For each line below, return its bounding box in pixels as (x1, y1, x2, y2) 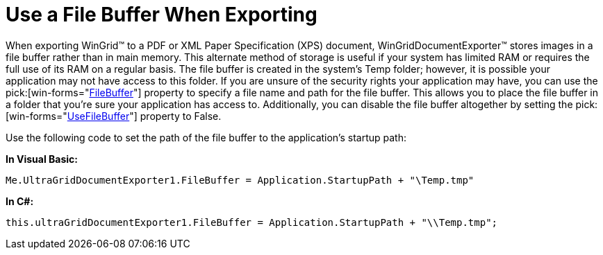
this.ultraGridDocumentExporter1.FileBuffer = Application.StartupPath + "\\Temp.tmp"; (6, 216, 498, 228)
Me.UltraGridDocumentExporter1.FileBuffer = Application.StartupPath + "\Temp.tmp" (6, 174, 474, 186)
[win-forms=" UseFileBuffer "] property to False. (6, 109, 222, 122)
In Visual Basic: (6, 152, 78, 165)
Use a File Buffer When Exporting (6, 3, 317, 26)
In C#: (6, 195, 34, 207)
